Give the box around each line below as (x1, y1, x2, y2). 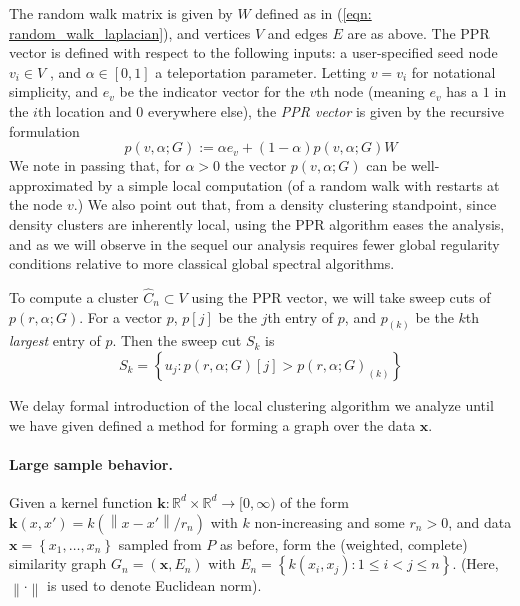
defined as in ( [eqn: (255, 3, 372, 23)
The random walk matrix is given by (9, 3, 233, 23)
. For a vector (79, 306, 163, 327)
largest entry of (9, 330, 101, 351)
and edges (267, 22, 328, 43)
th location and (37, 100, 132, 121)
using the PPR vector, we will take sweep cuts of (191, 286, 491, 307)
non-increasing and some (254, 511, 405, 532)
